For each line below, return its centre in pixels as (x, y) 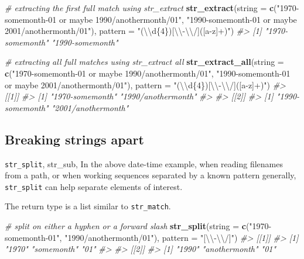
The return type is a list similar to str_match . (88, 206)
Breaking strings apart (74, 139)
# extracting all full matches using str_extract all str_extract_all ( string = (144, 62)
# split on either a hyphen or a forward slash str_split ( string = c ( (127, 226)
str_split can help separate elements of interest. (94, 186)
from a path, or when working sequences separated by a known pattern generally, (151, 175)
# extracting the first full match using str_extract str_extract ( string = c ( (141, 8)
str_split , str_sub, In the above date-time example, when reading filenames (144, 163)
